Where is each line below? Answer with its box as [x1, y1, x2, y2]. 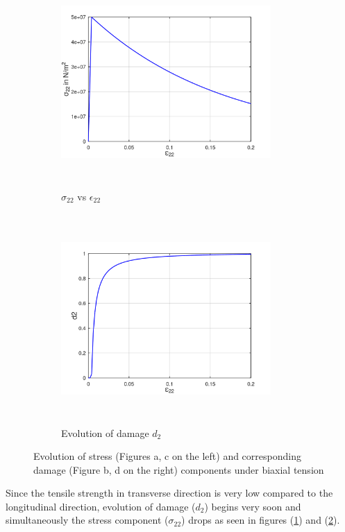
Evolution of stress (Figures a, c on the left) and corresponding [33, 449, 301, 463]
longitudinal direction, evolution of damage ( [6, 499, 196, 513]
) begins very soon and [204, 499, 301, 513]
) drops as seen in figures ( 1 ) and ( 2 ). [181, 513, 340, 527]
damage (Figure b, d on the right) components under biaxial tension [33, 462, 324, 477]
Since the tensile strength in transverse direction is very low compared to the [6, 486, 333, 500]
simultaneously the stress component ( [6, 513, 169, 527]
